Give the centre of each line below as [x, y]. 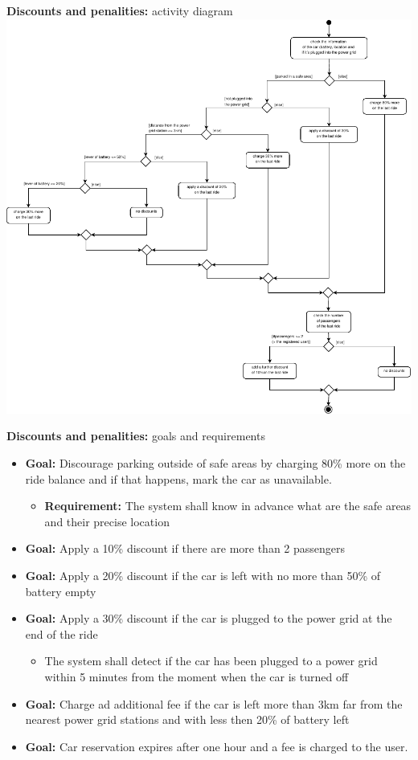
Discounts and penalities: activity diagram [120, 10]
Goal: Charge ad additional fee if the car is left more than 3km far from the [214, 703]
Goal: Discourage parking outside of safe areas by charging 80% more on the [215, 463]
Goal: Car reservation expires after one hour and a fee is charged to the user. [217, 746]
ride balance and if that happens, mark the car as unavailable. [178, 478]
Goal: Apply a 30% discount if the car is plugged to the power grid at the [209, 618]
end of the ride [61, 633]
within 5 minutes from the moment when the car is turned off [197, 676]
